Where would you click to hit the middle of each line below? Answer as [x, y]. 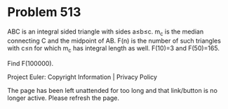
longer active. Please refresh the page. [63, 98]
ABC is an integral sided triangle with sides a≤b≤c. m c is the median [106, 32]
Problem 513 [44, 12]
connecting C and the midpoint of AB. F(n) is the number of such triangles [114, 41]
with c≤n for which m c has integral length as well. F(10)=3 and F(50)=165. [113, 49]
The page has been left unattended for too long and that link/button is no [112, 90]
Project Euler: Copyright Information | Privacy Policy [82, 77]
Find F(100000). [31, 63]
